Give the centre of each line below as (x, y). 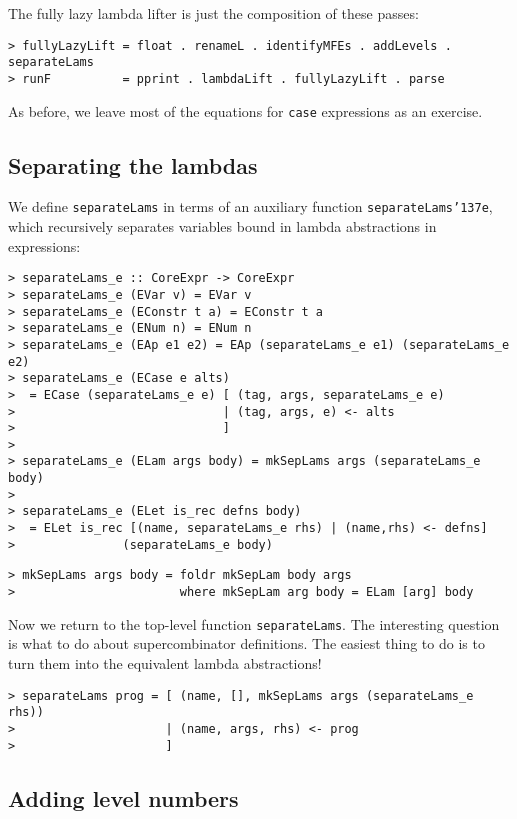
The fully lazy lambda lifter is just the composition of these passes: (213, 13)
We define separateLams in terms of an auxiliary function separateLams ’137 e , (250, 206)
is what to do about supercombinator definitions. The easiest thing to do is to (246, 643)
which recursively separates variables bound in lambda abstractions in (222, 226)
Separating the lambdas (133, 164)
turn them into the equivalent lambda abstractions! (165, 662)
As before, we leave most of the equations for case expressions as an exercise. (245, 110)
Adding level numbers (123, 797)
